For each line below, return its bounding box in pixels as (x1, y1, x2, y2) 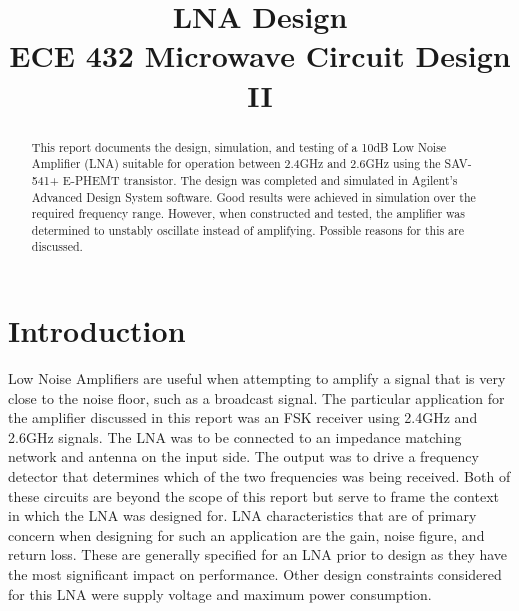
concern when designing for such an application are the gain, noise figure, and (8, 524, 485, 545)
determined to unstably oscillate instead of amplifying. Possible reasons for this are (31, 221, 464, 238)
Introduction (8, 310, 186, 351)
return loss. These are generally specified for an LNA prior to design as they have (8, 544, 508, 565)
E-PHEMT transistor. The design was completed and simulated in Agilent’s (62, 171, 458, 188)
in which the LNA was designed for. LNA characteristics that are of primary (8, 505, 477, 526)
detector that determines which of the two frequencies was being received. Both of (8, 466, 511, 487)
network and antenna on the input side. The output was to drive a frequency (8, 446, 479, 467)
